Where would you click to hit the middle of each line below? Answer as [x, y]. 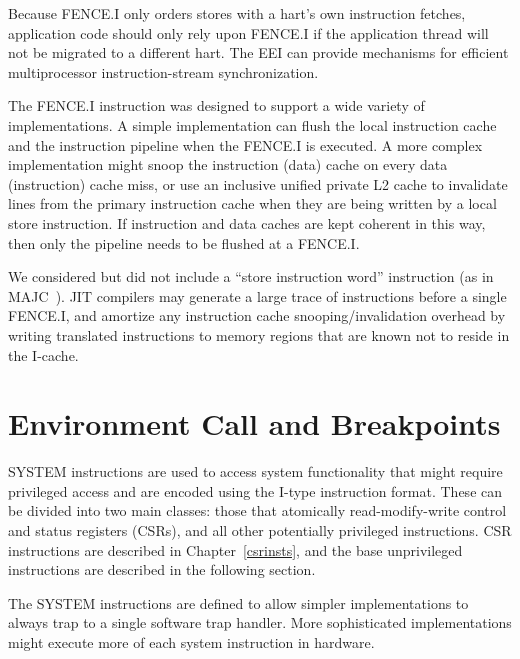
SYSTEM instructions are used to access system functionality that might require [255, 471]
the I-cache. [43, 354]
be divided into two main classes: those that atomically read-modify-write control [257, 510]
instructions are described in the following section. [162, 569]
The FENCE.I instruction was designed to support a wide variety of [216, 105]
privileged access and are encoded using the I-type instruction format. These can [255, 490]
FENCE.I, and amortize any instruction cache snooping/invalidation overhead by [257, 315]
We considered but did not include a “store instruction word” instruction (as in [251, 276]
